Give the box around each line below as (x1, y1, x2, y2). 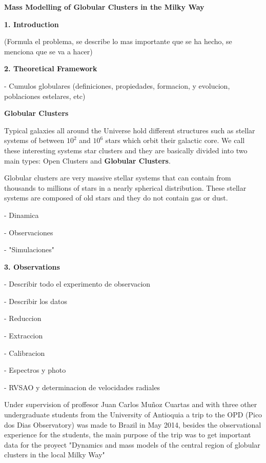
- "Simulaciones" (4, 244, 55, 255)
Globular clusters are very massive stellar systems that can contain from (4, 172, 231, 183)
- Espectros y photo (4, 365, 66, 375)
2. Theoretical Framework (4, 63, 97, 74)
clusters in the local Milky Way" (4, 449, 105, 460)
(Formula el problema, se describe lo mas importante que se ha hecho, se (4, 36, 232, 47)
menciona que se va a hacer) (4, 46, 93, 56)
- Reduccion (4, 313, 42, 324)
